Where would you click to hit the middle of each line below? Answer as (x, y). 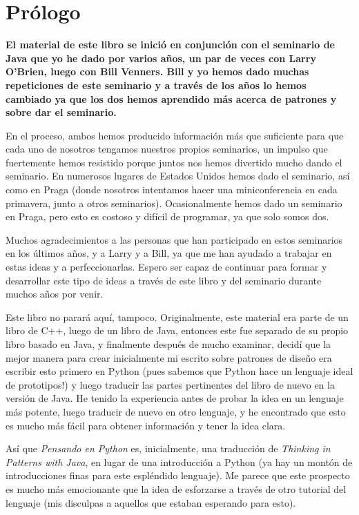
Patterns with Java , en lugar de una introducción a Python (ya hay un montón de (179, 461)
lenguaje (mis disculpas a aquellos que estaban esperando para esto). (151, 502)
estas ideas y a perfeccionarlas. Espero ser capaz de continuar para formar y (166, 267)
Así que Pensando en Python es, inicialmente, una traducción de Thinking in (168, 448)
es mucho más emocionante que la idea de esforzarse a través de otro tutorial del (176, 488)
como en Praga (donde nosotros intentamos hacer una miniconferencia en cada (172, 190)
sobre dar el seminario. (61, 112)
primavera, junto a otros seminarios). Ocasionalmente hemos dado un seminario (174, 203)
